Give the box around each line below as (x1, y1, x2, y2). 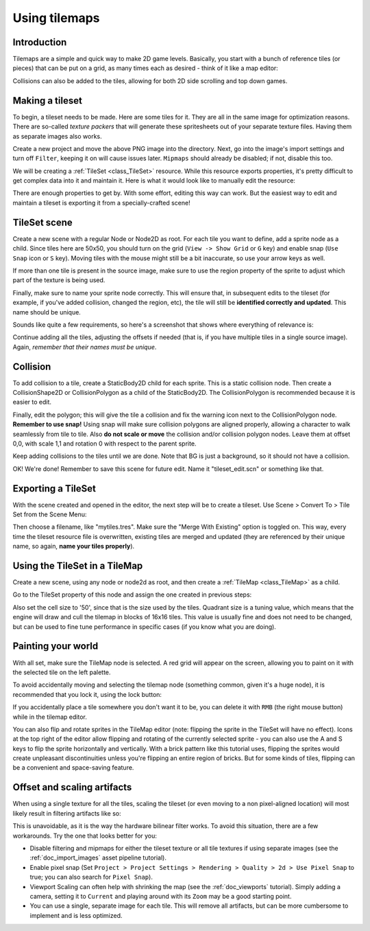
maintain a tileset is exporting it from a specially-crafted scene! (12, 198, 191, 207)
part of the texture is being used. (12, 276, 106, 284)
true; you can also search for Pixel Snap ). (29, 873, 153, 882)
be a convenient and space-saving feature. (12, 763, 134, 772)
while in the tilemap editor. (12, 713, 87, 721)
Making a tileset (12, 95, 82, 106)
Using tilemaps (12, 10, 100, 25)
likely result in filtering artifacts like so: (12, 809, 121, 817)
